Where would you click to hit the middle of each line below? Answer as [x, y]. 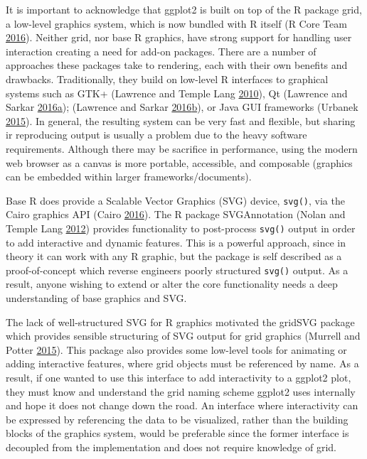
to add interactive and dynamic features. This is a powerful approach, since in [176, 242]
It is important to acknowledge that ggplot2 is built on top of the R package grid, [184, 9]
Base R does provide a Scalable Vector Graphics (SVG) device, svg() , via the [175, 200]
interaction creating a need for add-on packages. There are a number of [161, 51]
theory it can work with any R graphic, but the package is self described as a [174, 256]
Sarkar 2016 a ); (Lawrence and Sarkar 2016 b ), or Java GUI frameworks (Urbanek [182, 107]
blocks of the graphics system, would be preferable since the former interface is [177, 433]
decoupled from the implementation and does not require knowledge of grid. [171, 447]
